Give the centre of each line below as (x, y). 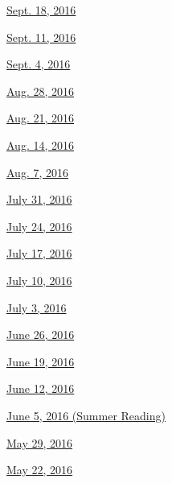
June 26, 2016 (41, 334)
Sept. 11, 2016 (41, 37)
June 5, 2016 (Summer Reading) (86, 415)
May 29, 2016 (40, 442)
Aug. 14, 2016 (40, 144)
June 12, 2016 (41, 388)
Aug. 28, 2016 (40, 91)
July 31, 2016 (39, 199)
